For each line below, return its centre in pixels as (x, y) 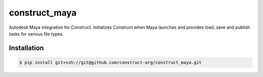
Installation (26, 48)
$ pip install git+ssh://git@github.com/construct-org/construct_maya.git (111, 62)
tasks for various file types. (36, 34)
